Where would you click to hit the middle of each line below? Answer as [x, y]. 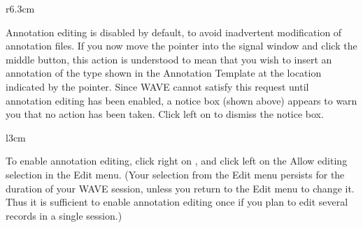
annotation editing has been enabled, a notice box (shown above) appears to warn [181, 100]
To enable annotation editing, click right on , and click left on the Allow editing [177, 161]
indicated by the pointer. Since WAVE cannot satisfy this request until [157, 86]
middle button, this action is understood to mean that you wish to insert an [169, 59]
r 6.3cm [20, 8]
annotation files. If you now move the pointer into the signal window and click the [181, 46]
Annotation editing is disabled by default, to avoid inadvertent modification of [174, 32]
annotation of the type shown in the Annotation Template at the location [164, 73]
